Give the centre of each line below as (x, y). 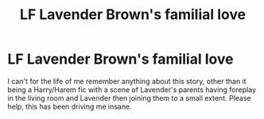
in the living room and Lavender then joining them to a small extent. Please (129, 98)
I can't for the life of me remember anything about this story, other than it (127, 81)
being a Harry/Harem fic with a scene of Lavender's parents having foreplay (132, 90)
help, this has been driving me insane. (70, 106)
